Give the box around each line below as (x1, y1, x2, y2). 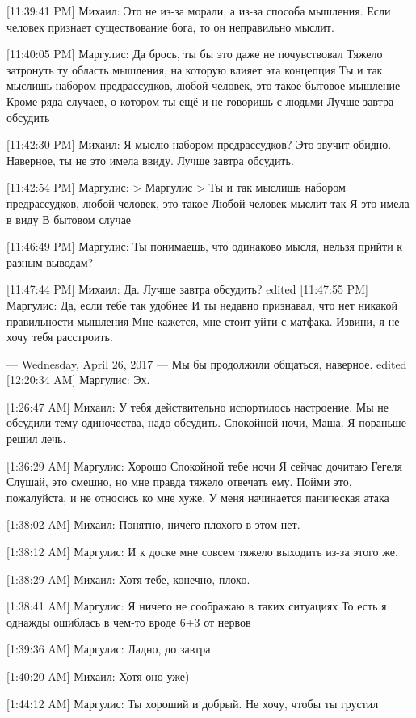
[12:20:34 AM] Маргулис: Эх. (6, 371, 150, 388)
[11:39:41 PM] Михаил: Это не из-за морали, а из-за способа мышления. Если (6, 2, 391, 19)
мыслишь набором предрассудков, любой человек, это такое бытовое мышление (6, 77, 401, 94)
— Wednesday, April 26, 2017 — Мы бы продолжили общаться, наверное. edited (6, 355, 407, 372)
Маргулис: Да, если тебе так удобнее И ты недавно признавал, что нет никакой (6, 296, 397, 313)
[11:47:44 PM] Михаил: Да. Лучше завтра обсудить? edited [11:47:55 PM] (6, 281, 368, 298)
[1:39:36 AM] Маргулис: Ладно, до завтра (6, 640, 211, 657)
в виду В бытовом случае (6, 210, 132, 227)
